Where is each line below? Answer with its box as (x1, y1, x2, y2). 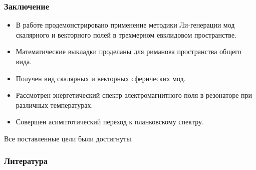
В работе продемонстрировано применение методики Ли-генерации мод (16, 20, 235, 30)
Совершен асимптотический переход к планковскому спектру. (16, 116, 204, 127)
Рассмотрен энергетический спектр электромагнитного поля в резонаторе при (16, 90, 252, 100)
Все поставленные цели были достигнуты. (4, 133, 133, 143)
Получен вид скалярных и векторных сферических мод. (16, 73, 186, 83)
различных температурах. (16, 99, 93, 110)
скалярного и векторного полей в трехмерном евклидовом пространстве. (16, 29, 236, 40)
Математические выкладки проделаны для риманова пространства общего (16, 46, 241, 57)
